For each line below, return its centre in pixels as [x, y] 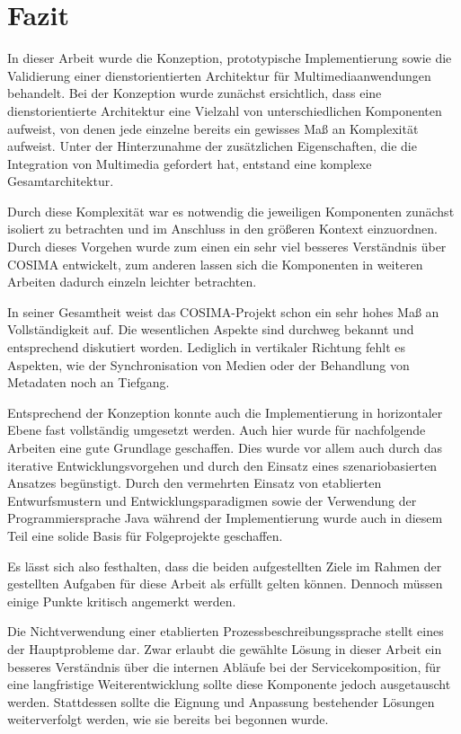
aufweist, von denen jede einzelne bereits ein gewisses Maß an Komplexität [213, 128]
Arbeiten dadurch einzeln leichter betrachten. [132, 282]
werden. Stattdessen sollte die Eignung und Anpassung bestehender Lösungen [221, 701]
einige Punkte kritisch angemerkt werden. [122, 601]
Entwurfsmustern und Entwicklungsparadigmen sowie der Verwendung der [212, 500]
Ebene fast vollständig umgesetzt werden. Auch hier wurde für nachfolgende [217, 430]
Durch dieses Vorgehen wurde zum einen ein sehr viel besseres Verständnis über [227, 247]
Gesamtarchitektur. [61, 181]
